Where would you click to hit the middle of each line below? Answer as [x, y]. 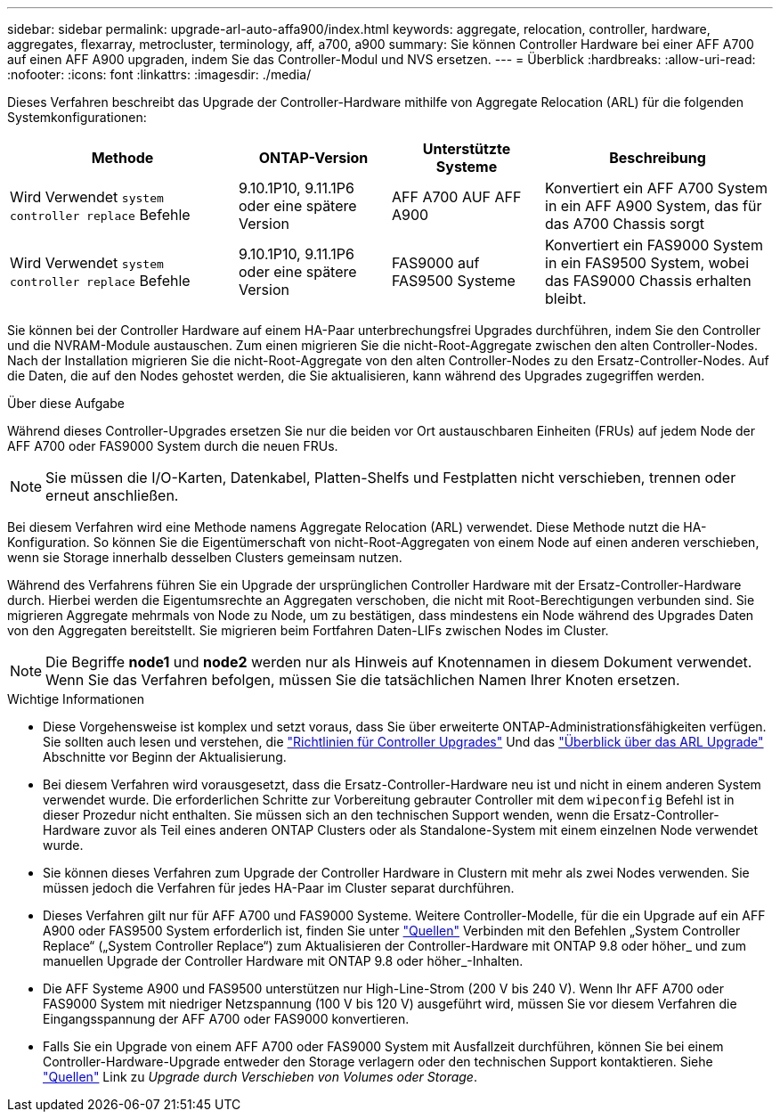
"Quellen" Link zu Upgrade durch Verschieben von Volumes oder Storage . [260, 1077]
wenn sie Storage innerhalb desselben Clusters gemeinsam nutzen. [205, 557]
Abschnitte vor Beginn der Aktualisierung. [165, 757]
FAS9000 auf [436, 263]
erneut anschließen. [112, 495]
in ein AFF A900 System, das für [654, 206]
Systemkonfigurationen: [77, 117]
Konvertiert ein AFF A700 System [656, 188]
